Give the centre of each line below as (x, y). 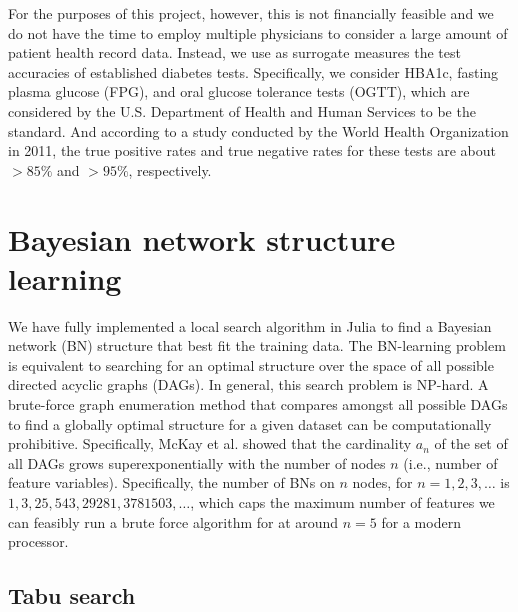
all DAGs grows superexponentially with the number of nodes (197, 462)
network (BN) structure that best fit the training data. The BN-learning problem (257, 345)
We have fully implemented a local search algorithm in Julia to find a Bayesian (250, 325)
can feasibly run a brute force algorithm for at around (173, 521)
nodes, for (382, 482)
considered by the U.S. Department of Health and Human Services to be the (242, 110)
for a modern (421, 521)
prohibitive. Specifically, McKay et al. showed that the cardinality (210, 443)
